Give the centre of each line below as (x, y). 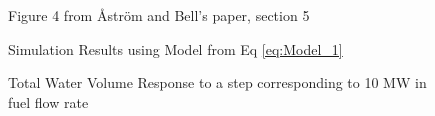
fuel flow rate (48, 101)
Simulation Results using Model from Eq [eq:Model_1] (175, 48)
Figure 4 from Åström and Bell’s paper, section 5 (159, 15)
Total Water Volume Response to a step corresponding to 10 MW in (217, 82)
